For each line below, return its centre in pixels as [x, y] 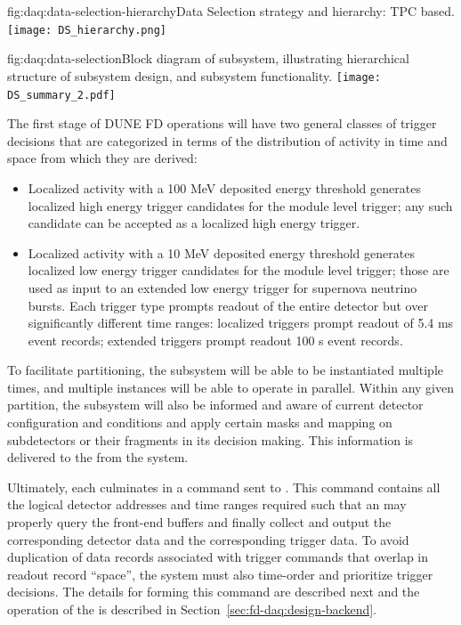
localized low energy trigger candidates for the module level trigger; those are [239, 270]
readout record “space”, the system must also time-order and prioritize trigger [220, 574]
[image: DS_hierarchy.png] [87, 30]
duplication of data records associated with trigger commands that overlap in [218, 557]
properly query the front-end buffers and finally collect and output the [199, 522]
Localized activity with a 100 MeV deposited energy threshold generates [224, 187]
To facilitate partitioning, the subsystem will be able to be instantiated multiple [225, 370]
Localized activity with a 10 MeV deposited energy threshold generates [221, 252]
